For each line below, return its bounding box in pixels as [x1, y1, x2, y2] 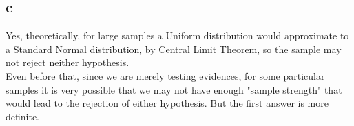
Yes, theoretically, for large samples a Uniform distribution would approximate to [6, 28, 349, 43]
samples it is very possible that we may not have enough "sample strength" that [6, 82, 342, 96]
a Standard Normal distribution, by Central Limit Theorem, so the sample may [6, 41, 342, 56]
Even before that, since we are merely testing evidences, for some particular [6, 68, 325, 83]
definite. [6, 109, 40, 123]
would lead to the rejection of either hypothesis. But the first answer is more [6, 96, 329, 110]
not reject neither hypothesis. [6, 55, 129, 70]
